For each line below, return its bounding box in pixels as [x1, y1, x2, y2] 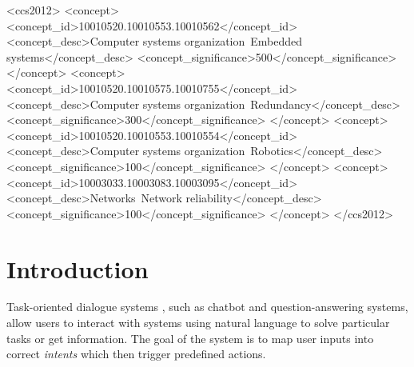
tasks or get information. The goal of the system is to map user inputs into [6, 329, 374, 346]
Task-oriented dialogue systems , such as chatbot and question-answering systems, [6, 298, 408, 315]
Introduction [6, 252, 149, 285]
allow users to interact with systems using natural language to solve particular [6, 314, 390, 331]
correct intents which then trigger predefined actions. [6, 345, 266, 362]
